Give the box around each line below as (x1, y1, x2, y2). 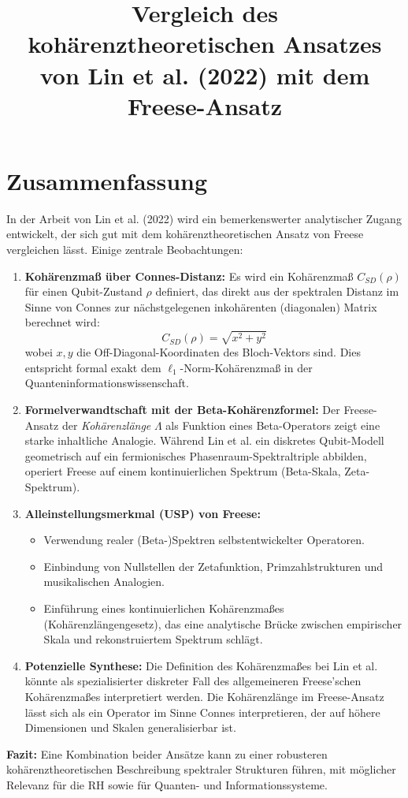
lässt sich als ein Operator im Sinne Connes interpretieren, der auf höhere (24, 703, 380, 720)
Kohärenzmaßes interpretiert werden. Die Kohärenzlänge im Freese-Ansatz (24, 688, 384, 704)
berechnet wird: (24, 314, 100, 330)
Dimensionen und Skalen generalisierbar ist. (24, 719, 236, 736)
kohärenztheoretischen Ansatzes (28, 28, 382, 60)
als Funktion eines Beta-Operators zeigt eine (165, 416, 380, 433)
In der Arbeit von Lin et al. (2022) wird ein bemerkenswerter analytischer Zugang (6, 210, 402, 226)
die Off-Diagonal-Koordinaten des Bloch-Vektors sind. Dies (76, 344, 361, 360)
